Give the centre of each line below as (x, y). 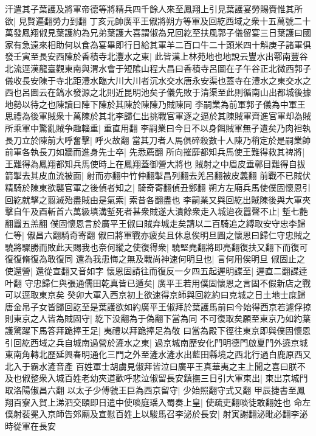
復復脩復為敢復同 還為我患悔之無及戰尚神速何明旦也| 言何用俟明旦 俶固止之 (155, 259)
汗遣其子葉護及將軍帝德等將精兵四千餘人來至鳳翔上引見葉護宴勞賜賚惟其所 (154, 9)
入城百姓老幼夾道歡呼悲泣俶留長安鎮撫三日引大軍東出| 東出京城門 (177, 378)
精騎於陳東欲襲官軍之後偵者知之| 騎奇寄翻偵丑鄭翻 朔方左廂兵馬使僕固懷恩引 (158, 187)
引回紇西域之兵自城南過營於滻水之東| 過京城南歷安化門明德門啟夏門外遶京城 (156, 342)
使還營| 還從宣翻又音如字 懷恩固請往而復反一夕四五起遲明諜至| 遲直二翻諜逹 (156, 271)
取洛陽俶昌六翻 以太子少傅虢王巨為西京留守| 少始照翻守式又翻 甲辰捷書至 (151, 390)
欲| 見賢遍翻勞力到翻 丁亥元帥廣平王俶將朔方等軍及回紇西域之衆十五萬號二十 (158, 20)
